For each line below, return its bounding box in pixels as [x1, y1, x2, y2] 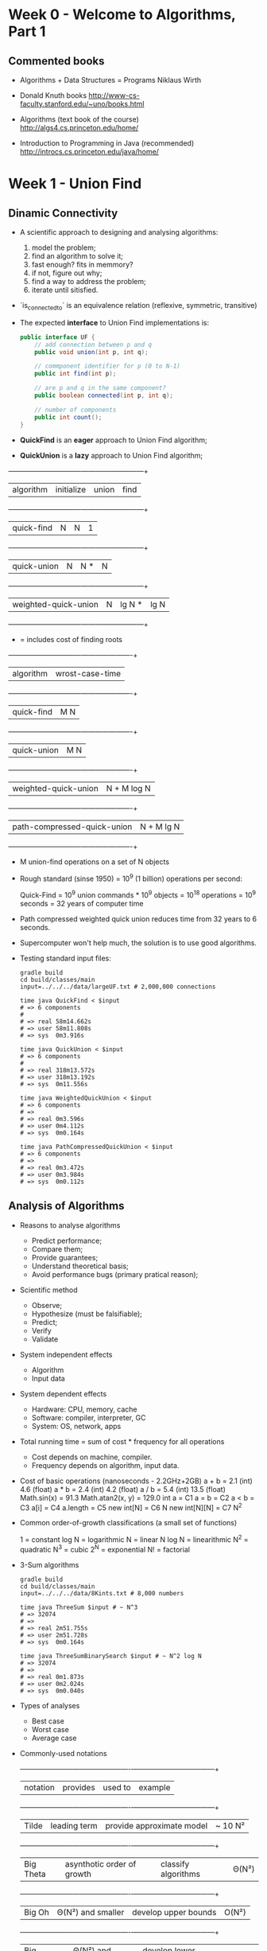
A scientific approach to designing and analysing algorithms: [19, 228, 219, 236]
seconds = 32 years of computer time [19, 898, 144, 908]
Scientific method [19, 1285, 78, 1295]
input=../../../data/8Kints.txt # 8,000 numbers [19, 1589, 184, 1597]
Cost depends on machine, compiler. [31, 1452, 153, 1462]
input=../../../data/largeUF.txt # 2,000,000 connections [19, 983, 216, 991]
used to [103, 1782, 131, 1793]
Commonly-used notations [19, 1748, 107, 1758]
